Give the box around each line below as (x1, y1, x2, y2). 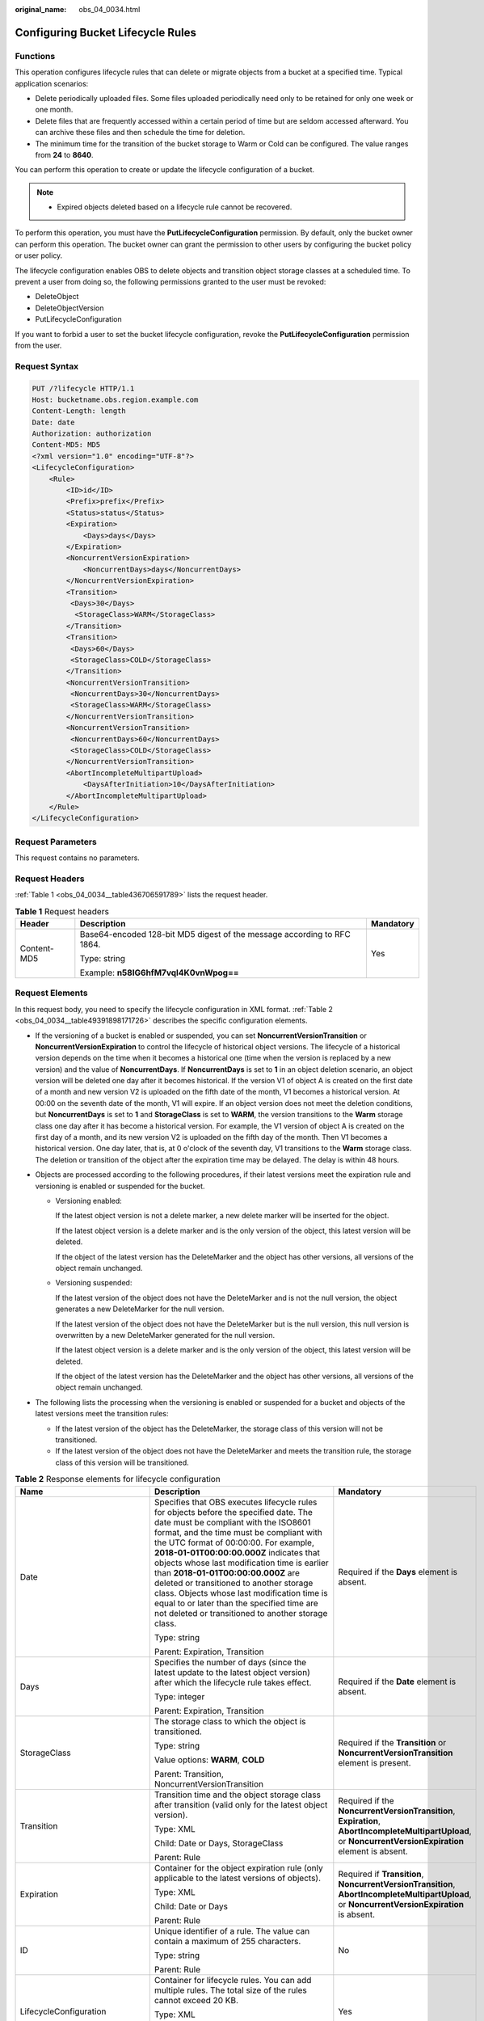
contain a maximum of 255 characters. (154, 1935, 301, 1947)
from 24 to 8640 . (35, 150, 94, 159)
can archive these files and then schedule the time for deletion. (35, 128, 246, 137)
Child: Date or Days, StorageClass (154, 1837, 284, 1849)
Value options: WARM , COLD (154, 1754, 265, 1766)
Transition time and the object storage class (154, 1789, 321, 1800)
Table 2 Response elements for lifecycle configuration (15, 1474, 221, 1485)
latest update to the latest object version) (154, 1666, 310, 1677)
